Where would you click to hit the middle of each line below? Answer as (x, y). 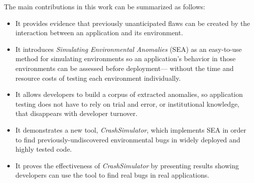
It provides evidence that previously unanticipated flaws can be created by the (133, 23)
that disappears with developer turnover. (76, 113)
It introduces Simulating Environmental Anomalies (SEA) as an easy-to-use (128, 49)
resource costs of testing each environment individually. (98, 78)
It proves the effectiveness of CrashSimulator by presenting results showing (127, 165)
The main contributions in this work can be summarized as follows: (105, 6)
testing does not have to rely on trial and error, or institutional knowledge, (127, 103)
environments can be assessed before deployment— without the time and (125, 68)
